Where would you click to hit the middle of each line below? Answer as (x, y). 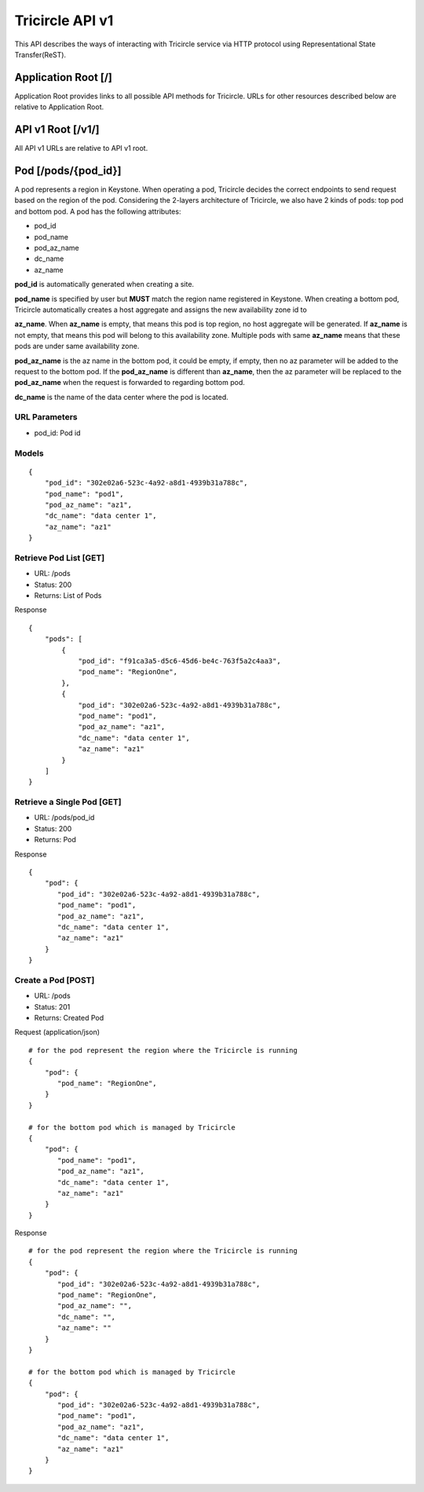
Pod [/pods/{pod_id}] (68, 170)
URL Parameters (46, 417)
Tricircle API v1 (64, 20)
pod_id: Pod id (58, 433)
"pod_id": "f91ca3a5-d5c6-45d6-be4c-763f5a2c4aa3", (180, 661)
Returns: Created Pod (69, 1018)
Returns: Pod (55, 840)
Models (29, 453)
